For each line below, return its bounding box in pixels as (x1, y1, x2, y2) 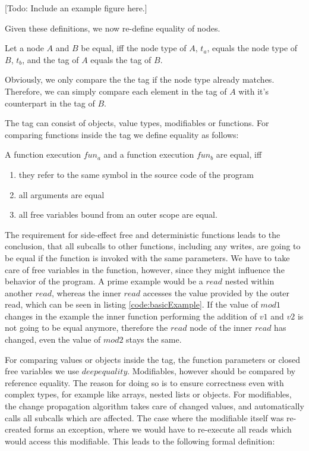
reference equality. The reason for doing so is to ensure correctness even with (5, 376, 284, 389)
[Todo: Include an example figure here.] (5, 2, 147, 14)
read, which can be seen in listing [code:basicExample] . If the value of (5, 298, 258, 311)
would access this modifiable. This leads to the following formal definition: (5, 434, 275, 447)
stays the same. (126, 333, 182, 346)
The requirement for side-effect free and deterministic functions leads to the (5, 228, 280, 240)
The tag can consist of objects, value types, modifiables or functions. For (5, 117, 269, 129)
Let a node (5, 42, 44, 54)
